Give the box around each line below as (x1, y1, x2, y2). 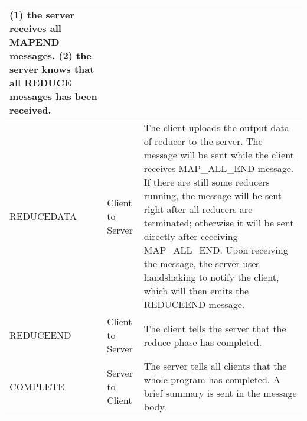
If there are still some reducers (143, 175, 270, 189)
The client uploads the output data (143, 121, 289, 134)
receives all (9, 21, 61, 35)
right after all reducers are (143, 202, 253, 216)
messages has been (9, 89, 97, 103)
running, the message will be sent (143, 189, 282, 202)
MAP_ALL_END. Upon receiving (143, 243, 288, 257)
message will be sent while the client (143, 148, 294, 161)
